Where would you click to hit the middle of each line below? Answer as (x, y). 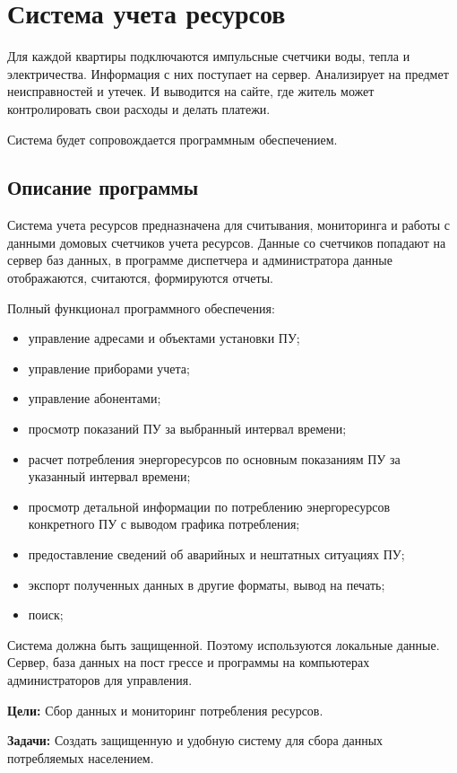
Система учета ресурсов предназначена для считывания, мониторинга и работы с (229, 225)
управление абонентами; (95, 398)
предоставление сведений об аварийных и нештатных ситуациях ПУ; (216, 554)
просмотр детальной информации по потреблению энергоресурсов (209, 506)
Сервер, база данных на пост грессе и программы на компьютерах (189, 662)
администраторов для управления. (100, 679)
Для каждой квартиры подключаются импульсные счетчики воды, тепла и (209, 56)
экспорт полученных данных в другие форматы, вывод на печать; (207, 584)
